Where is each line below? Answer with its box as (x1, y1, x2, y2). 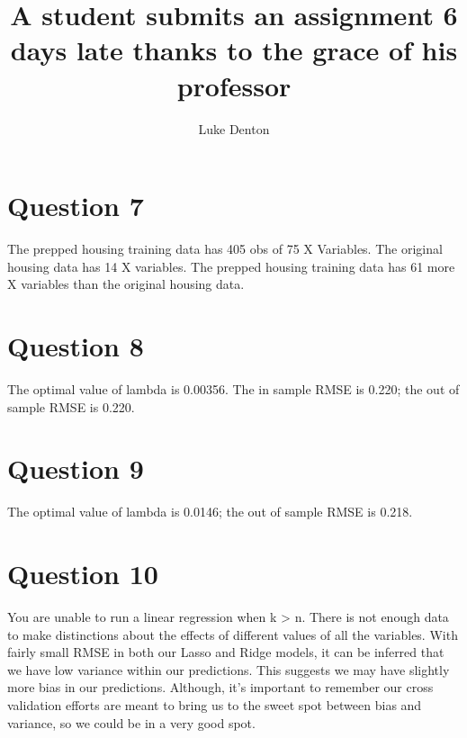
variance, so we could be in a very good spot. (7, 713, 256, 732)
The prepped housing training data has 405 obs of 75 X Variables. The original (7, 239, 443, 258)
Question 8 (7, 328, 144, 364)
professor (176, 67, 292, 103)
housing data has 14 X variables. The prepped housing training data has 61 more (7, 256, 455, 275)
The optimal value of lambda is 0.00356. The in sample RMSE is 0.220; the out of (7, 379, 460, 398)
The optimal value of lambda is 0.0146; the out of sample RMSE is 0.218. (7, 502, 413, 521)
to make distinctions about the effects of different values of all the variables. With (7, 625, 458, 643)
